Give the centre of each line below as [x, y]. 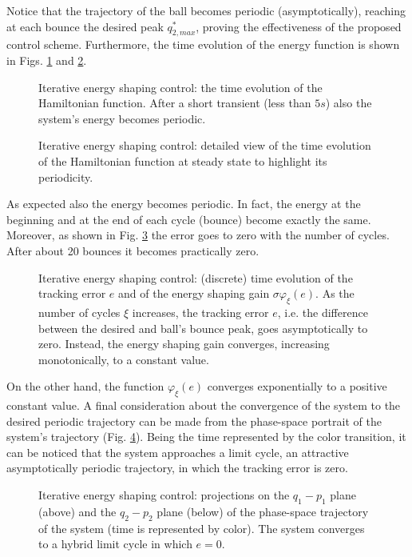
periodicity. [66, 176]
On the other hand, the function [85, 386]
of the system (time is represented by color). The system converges [202, 528]
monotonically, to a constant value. [124, 359]
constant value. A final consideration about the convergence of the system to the [204, 405]
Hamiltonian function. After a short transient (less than [175, 103]
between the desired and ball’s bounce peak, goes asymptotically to [203, 328]
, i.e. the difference [323, 312]
